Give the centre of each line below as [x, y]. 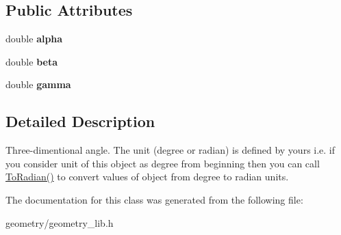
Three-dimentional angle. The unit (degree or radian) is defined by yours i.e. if [170, 150]
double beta [31, 61]
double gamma [38, 84]
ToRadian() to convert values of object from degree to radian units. [147, 177]
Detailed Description [80, 121]
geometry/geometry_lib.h [60, 222]
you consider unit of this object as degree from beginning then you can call [163, 163]
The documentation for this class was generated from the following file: [154, 199]
